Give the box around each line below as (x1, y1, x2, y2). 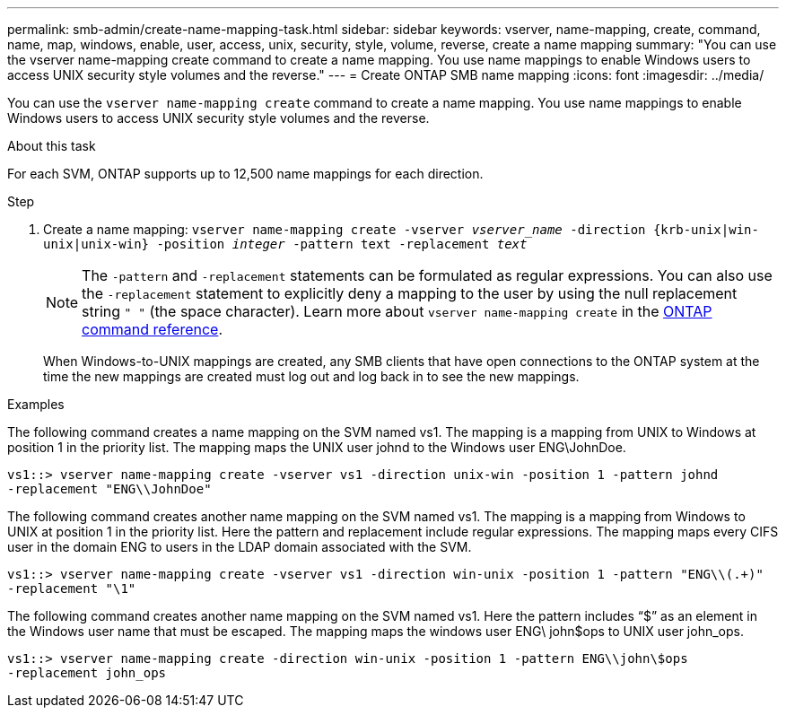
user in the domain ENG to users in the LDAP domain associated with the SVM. (7, 539, 472, 554)
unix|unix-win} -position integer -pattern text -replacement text (43, 237, 528, 251)
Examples (7, 397, 65, 412)
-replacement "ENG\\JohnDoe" (7, 482, 212, 496)
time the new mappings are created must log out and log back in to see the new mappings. (43, 369, 580, 384)
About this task (7, 138, 96, 153)
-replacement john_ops (7, 666, 167, 680)
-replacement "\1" (7, 581, 136, 596)
